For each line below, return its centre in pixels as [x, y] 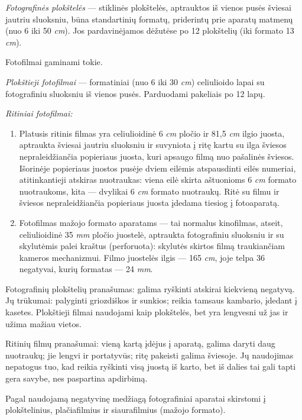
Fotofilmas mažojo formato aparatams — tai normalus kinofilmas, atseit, [151, 222]
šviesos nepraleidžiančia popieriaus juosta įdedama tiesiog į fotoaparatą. [149, 203]
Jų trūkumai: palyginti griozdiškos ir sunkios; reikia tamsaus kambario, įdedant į [152, 300]
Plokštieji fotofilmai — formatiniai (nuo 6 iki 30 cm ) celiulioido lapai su [135, 81]
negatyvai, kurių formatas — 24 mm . [86, 269]
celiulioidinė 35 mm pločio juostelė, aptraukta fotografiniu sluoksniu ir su [152, 234]
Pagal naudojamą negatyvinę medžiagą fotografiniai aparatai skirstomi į [136, 398]
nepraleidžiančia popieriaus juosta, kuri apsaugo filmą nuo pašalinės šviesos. [157, 156]
